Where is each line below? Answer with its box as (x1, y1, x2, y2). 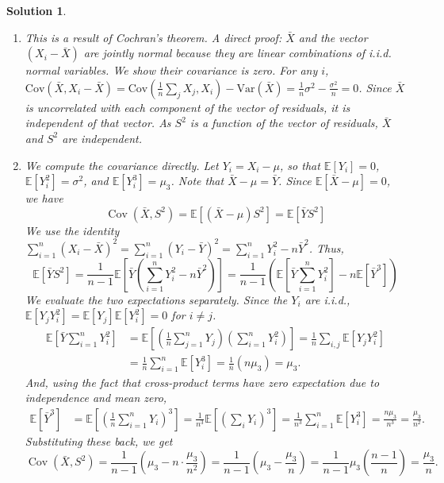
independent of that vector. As (25, 114, 171, 131)
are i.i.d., (304, 291, 350, 307)
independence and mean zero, (25, 389, 167, 406)
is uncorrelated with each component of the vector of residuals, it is (25, 99, 350, 115)
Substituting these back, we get (25, 432, 173, 449)
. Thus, (308, 239, 344, 256)
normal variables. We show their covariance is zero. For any (25, 62, 318, 79)
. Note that (170, 172, 224, 189)
